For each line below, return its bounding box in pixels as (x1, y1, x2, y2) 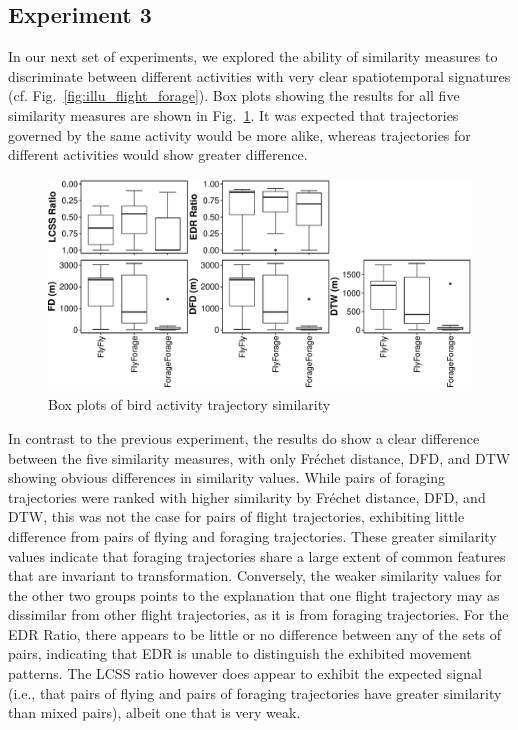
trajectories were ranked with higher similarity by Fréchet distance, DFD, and (8, 486, 486, 507)
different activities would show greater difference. (8, 144, 308, 165)
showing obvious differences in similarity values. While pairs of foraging (8, 467, 445, 488)
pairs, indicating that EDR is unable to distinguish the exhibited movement (8, 643, 472, 664)
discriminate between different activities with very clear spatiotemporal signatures (8, 65, 511, 86)
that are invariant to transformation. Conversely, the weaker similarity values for (8, 565, 502, 586)
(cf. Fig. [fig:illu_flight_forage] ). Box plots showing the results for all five (8, 85, 460, 106)
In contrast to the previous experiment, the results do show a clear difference (8, 427, 480, 448)
